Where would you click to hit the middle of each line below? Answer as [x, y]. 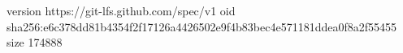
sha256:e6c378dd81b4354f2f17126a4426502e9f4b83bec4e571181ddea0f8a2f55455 [202, 26]
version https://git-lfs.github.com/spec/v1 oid [121, 10]
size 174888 [35, 42]
